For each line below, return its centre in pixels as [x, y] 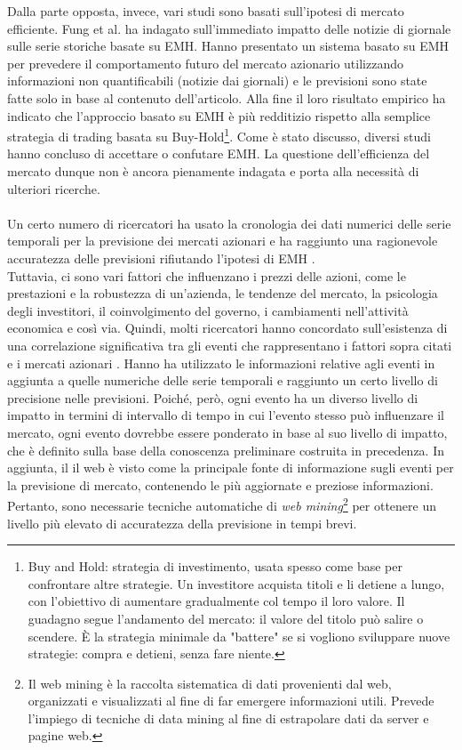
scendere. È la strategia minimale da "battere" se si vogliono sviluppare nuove [239, 636]
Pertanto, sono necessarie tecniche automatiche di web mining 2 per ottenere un [222, 504]
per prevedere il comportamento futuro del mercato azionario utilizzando [205, 63]
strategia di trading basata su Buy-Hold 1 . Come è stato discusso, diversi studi [219, 135]
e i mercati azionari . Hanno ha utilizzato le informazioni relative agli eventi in [221, 363]
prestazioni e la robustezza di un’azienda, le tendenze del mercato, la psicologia [223, 293]
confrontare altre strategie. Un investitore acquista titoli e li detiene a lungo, [236, 583]
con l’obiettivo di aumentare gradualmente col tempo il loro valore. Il [216, 601]
